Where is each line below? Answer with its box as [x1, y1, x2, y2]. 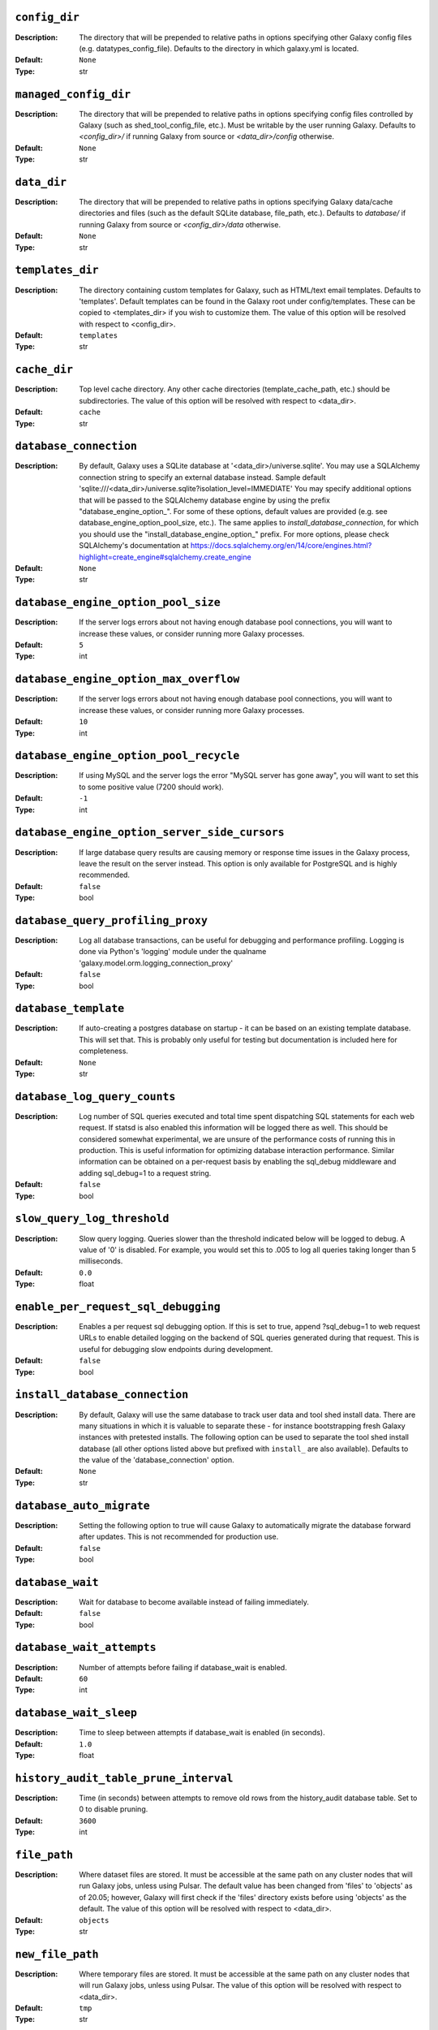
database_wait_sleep [15, 1706, 138, 1720]
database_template [15, 1002, 125, 1015]
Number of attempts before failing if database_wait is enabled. [79, 1662, 287, 1672]
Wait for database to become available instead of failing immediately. [79, 1596, 310, 1607]
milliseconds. [79, 1256, 123, 1266]
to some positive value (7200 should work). [79, 782, 225, 792]
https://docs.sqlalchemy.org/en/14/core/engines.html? [190, 541, 372, 551]
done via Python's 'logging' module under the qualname [79, 947, 267, 957]
